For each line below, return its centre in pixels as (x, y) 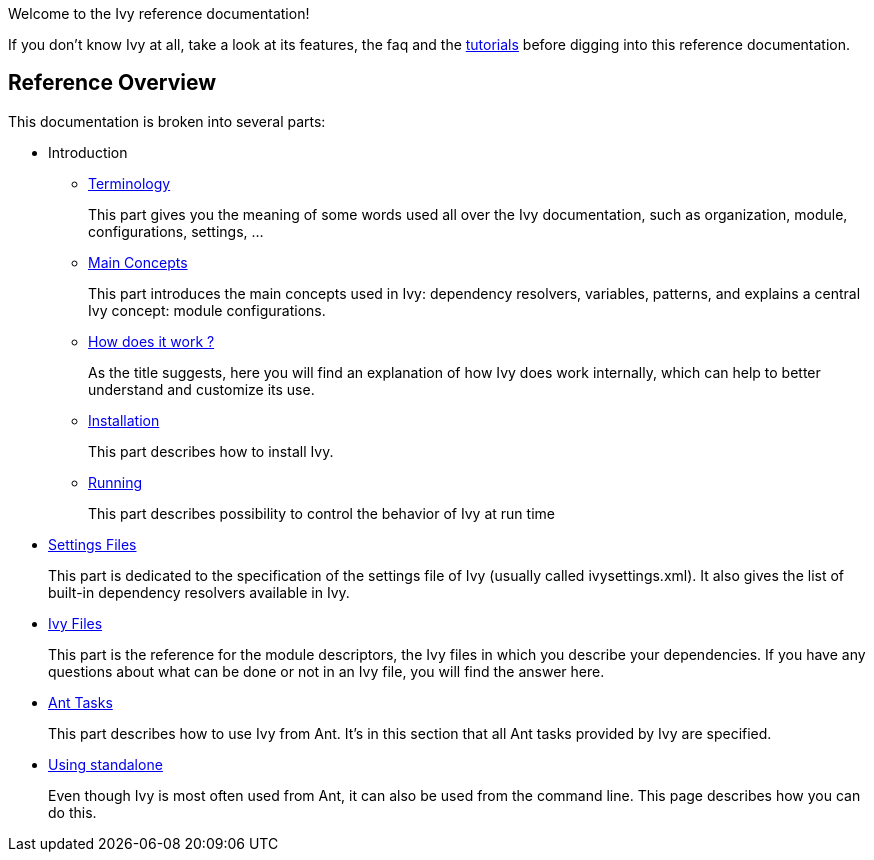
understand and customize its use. (201, 389)
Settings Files (92, 544)
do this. (72, 812)
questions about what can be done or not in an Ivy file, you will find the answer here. (326, 671)
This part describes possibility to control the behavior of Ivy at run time (321, 513)
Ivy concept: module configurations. (207, 310)
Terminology (129, 183)
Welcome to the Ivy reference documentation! (159, 13)
